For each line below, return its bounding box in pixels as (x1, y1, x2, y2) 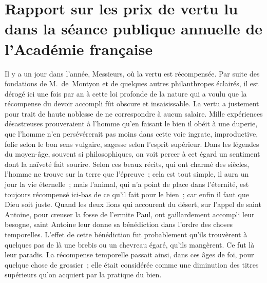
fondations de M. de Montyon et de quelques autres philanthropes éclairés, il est (5, 78, 259, 89)
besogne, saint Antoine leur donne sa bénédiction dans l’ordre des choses (5, 219, 233, 230)
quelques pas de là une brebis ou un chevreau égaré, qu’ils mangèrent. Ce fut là (5, 239, 255, 250)
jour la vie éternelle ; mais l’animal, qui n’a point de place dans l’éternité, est (5, 179, 249, 190)
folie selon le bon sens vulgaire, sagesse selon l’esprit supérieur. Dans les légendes (5, 138, 259, 149)
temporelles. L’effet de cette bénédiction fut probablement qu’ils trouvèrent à (5, 229, 247, 239)
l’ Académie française (5, 38, 153, 59)
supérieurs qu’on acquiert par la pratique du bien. (5, 269, 162, 280)
